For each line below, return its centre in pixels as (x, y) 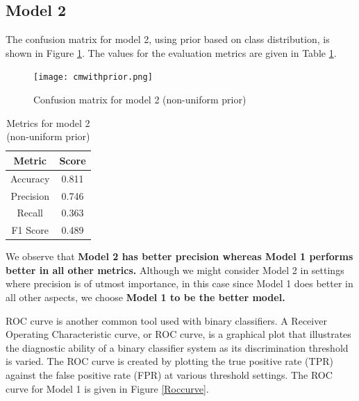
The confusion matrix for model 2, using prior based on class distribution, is (168, 39)
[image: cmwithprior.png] (93, 77)
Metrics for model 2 (48, 122)
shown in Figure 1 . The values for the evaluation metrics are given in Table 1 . (171, 52)
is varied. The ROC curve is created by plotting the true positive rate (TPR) (169, 361)
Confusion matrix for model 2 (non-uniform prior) (140, 100)
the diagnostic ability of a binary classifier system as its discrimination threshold (177, 347)
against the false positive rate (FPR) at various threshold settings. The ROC (169, 375)
